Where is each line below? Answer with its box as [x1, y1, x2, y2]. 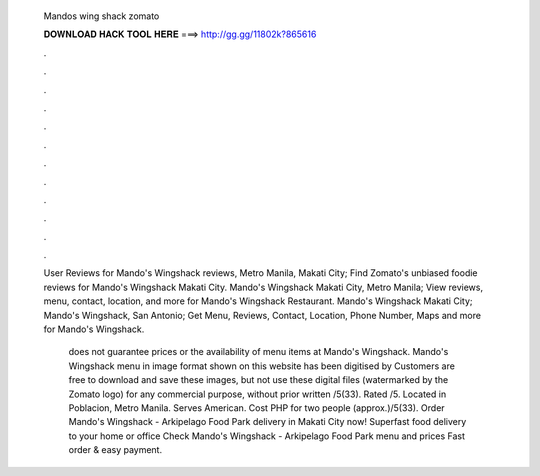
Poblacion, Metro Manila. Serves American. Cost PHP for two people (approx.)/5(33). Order [68, 401, 445, 414]
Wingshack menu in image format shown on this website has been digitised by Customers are [68, 360, 455, 372]
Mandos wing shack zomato [43, 10, 160, 22]
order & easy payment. [68, 444, 163, 456]
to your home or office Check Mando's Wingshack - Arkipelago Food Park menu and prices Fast [68, 430, 465, 442]
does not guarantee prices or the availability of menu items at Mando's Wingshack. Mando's [68, 346, 449, 358]
